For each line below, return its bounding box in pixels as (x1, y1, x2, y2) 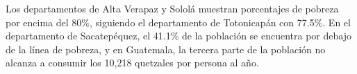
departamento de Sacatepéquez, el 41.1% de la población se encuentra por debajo (6, 28, 351, 43)
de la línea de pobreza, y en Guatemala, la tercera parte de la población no (6, 41, 326, 56)
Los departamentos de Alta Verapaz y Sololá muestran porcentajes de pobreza (6, 1, 339, 15)
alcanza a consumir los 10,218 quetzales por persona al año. (6, 55, 259, 70)
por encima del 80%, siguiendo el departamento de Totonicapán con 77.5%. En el (6, 15, 351, 29)
